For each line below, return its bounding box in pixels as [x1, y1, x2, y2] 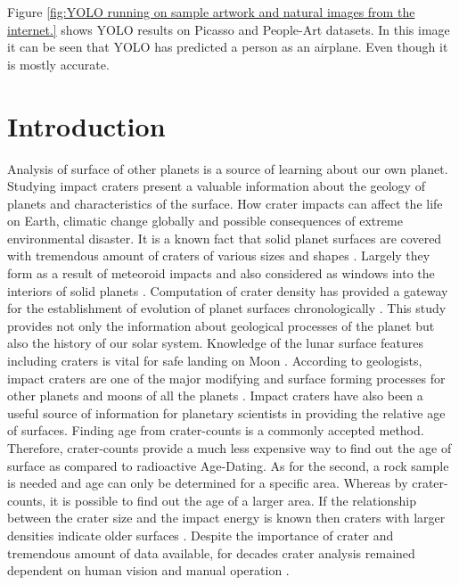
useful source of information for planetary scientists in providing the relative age [7, 403, 446, 422]
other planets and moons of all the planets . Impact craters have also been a [7, 386, 423, 405]
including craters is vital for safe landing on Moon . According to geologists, [7, 351, 422, 370]
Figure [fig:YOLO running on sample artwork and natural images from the [7, 3, 415, 21]
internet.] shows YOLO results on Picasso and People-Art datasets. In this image [7, 20, 450, 38]
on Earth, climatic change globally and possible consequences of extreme [7, 211, 403, 230]
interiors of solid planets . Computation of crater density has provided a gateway [7, 281, 448, 300]
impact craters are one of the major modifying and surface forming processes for [7, 368, 446, 387]
